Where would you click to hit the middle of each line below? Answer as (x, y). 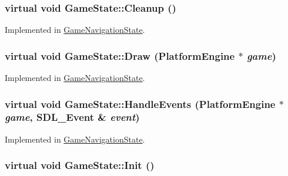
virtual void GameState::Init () (80, 165)
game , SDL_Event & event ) (72, 117)
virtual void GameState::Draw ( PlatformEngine (120, 55)
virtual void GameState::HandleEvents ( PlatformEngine (140, 104)
